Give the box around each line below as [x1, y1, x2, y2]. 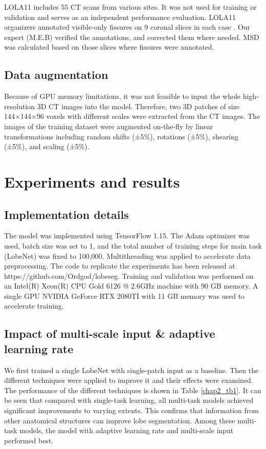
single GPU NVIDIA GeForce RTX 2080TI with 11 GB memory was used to [4, 290, 245, 301]
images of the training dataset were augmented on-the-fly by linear [4, 120, 213, 131]
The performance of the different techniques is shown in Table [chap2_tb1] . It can [4, 384, 261, 395]
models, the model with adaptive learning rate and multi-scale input [19, 425, 234, 436]
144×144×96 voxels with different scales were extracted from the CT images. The [4, 111, 260, 121]
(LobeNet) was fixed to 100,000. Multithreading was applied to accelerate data [4, 250, 251, 261]
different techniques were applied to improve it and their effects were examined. [4, 375, 253, 385]
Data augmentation [4, 67, 108, 83]
